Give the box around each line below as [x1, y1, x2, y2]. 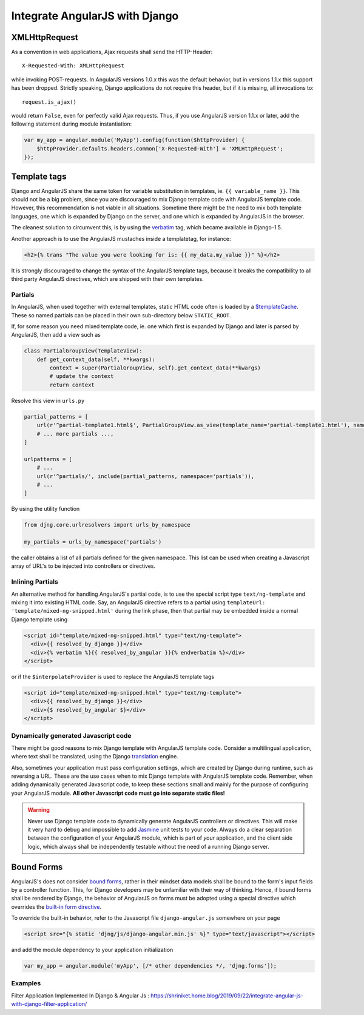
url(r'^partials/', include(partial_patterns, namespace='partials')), [36, 473, 255, 479]
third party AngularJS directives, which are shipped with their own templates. [11, 275, 204, 282]
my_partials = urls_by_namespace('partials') [24, 539, 162, 545]
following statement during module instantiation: [11, 120, 132, 127]
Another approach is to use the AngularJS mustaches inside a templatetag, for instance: [11, 235, 231, 242]
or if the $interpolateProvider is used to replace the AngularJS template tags [11, 673, 215, 680]
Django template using [11, 616, 68, 623]
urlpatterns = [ [24, 456, 73, 462]
